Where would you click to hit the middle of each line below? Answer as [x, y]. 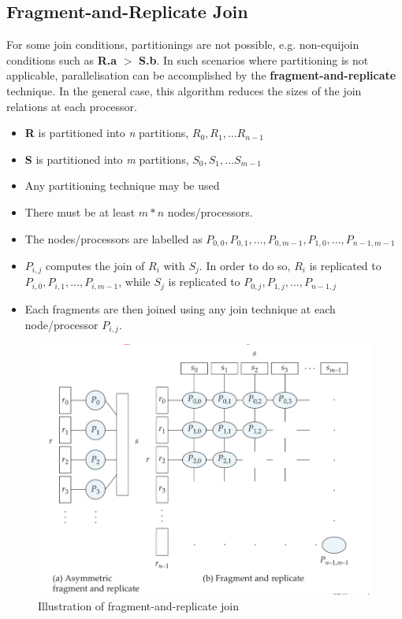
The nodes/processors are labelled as [114, 238]
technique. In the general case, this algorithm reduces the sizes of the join [184, 90]
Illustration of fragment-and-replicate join [138, 605]
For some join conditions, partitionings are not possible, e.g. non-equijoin [183, 44]
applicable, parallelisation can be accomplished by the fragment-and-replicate [201, 75]
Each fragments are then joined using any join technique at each [180, 308]
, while [134, 282]
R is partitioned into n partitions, [107, 133]
